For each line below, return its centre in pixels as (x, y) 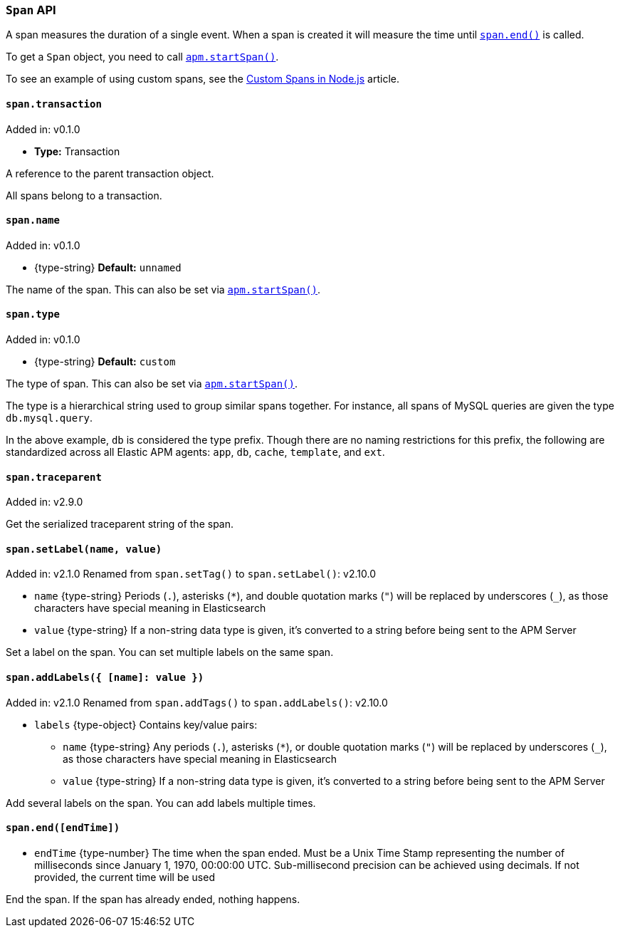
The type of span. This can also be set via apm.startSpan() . (152, 384)
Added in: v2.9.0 (44, 502)
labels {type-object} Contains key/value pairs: (146, 724)
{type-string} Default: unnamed (108, 267)
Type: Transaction (77, 151)
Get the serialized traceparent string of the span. (120, 524)
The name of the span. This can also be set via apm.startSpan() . (163, 289)
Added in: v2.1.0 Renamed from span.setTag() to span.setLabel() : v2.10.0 (191, 574)
